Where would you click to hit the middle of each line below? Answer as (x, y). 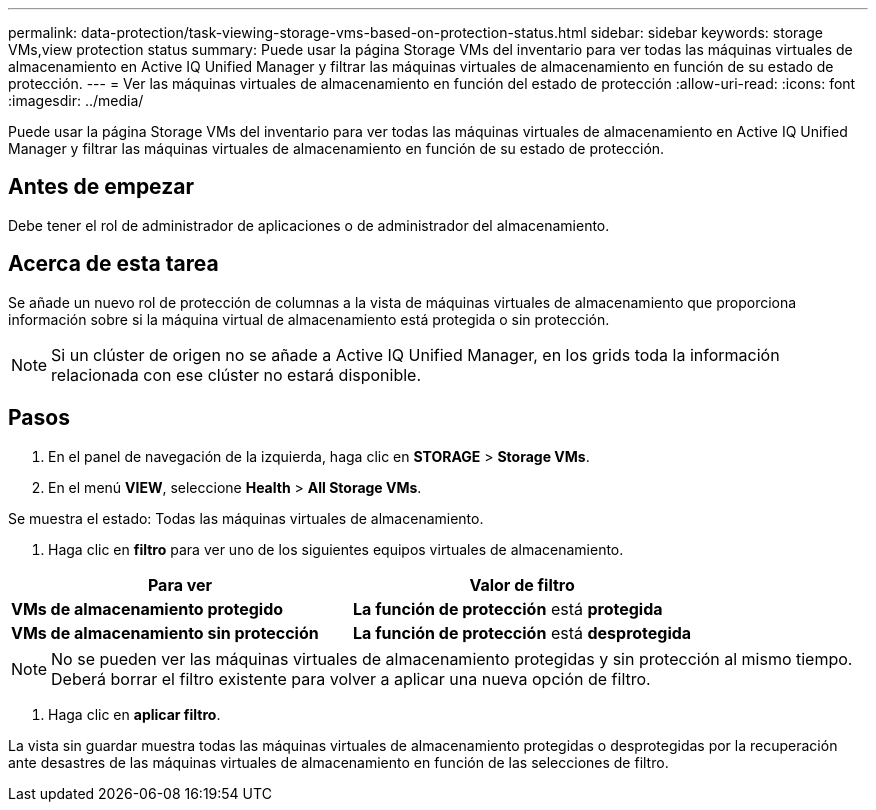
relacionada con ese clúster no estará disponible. (236, 374)
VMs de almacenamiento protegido (147, 608)
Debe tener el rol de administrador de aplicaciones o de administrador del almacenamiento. (309, 225)
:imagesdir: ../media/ (76, 100)
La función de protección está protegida (508, 608)
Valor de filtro (522, 584)
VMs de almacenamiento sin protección (165, 632)
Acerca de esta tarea (113, 264)
